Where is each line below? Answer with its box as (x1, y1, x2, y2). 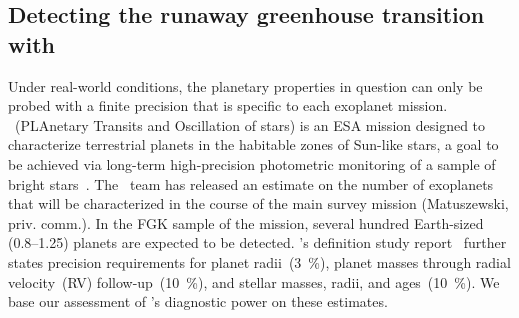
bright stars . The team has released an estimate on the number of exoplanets (8, 173, 494, 194)
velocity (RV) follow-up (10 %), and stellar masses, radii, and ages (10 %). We (8, 271, 500, 292)
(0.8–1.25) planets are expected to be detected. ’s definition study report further (8, 232, 507, 253)
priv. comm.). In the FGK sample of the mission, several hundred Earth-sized (8, 212, 484, 233)
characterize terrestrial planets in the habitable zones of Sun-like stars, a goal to (8, 134, 499, 155)
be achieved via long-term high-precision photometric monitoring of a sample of (8, 153, 496, 174)
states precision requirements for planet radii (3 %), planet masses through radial (8, 251, 511, 272)
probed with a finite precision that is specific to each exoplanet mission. (8, 95, 448, 116)
